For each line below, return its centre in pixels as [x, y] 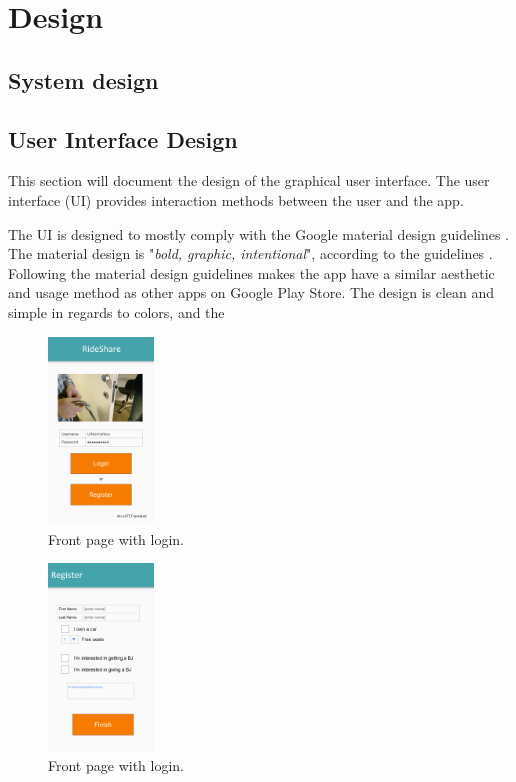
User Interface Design [123, 138]
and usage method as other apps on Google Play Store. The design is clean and [251, 292]
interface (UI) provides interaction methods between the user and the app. [236, 199]
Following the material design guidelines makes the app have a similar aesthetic [251, 272]
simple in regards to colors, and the [116, 311]
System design [83, 79]
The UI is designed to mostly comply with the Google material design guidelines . [259, 233]
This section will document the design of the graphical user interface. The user [249, 180]
